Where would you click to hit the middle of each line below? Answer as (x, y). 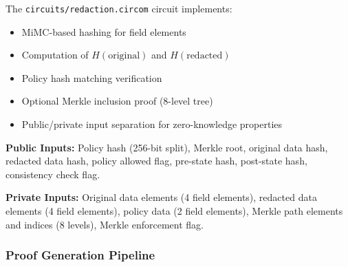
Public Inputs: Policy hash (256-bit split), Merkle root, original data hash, (167, 147)
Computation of (55, 55)
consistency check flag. (53, 174)
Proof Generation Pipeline (80, 255)
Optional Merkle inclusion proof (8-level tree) (117, 101)
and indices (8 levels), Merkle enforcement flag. (105, 224)
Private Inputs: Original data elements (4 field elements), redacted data (161, 197)
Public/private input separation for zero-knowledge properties (152, 124)
